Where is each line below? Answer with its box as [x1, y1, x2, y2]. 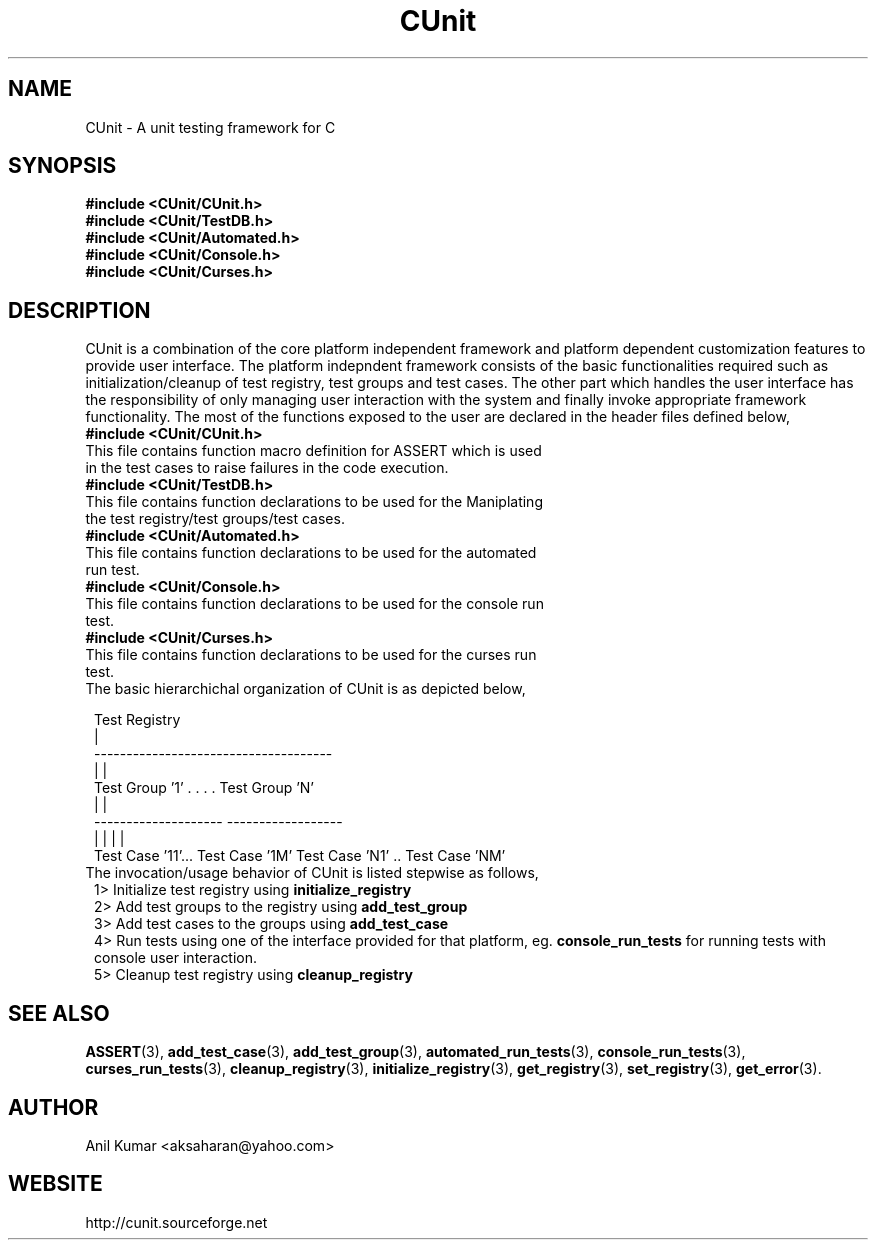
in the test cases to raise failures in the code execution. [85, 459, 449, 477]
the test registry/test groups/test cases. [85, 510, 345, 528]
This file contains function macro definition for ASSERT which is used [85, 442, 542, 460]
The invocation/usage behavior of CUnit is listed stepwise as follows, [85, 864, 539, 882]
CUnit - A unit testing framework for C [85, 118, 336, 136]
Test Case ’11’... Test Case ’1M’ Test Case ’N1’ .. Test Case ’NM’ [94, 847, 506, 865]
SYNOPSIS [8, 153, 117, 179]
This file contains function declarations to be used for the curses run [85, 646, 537, 664]
